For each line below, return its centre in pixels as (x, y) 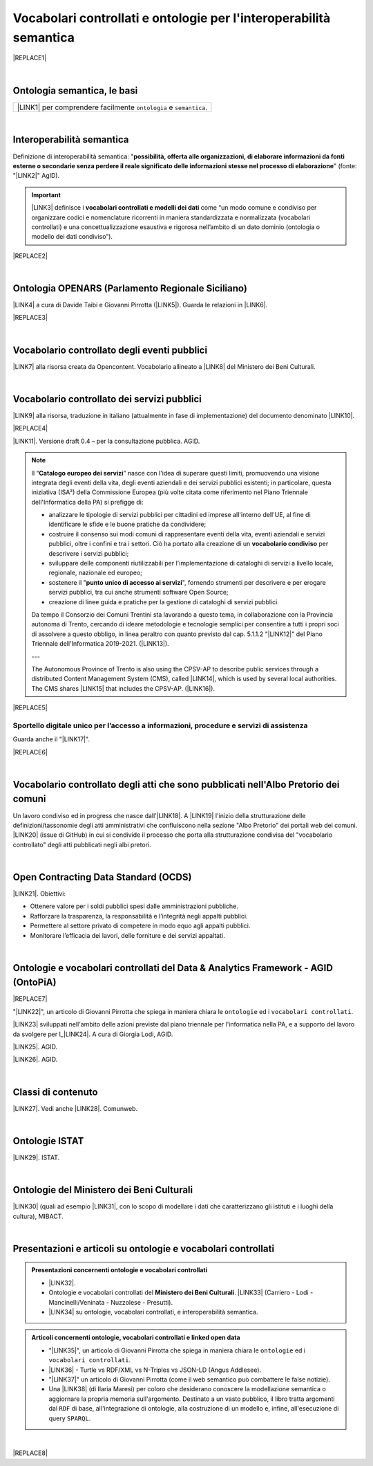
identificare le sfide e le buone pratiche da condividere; (127, 524)
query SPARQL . (70, 1418)
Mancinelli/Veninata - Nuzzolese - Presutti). (111, 1302)
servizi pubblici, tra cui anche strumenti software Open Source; (138, 592)
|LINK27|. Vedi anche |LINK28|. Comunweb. (75, 1108)
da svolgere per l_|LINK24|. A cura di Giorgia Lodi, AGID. (93, 1034)
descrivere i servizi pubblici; (89, 553)
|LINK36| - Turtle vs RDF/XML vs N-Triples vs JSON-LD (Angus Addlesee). (155, 1370)
